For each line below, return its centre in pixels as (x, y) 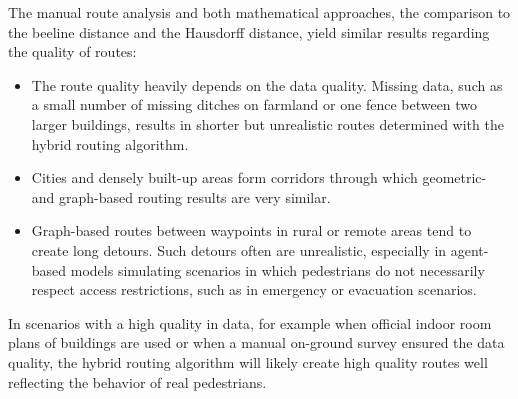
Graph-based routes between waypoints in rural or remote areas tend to (251, 230)
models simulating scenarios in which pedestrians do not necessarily (277, 269)
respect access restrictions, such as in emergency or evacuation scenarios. (254, 289)
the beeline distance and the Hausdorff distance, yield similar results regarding (249, 31)
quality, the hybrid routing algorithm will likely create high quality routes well (248, 361)
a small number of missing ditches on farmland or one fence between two (254, 104)
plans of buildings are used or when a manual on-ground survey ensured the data (256, 342)
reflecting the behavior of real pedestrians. (137, 381)
